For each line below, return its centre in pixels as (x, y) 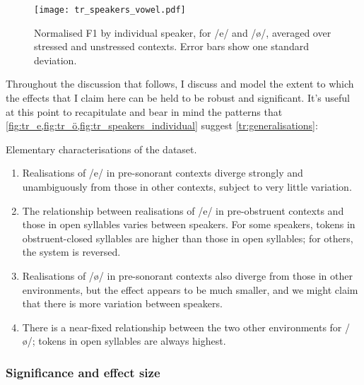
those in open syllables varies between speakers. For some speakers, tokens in (189, 224)
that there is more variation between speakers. (122, 303)
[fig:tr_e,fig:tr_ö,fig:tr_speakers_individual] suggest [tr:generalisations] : (162, 125)
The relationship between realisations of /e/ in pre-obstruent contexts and (183, 210)
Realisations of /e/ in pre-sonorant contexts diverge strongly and (163, 173)
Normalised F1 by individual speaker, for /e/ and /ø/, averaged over (183, 32)
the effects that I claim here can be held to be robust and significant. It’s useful (178, 98)
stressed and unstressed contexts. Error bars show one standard (171, 46)
